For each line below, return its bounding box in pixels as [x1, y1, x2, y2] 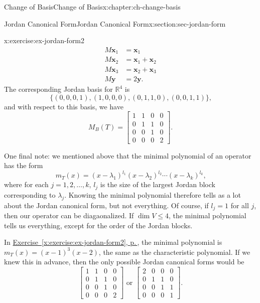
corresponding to [4, 189, 56, 200]
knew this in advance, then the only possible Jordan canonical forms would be [4, 256, 244, 267]
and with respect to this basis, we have [4, 101, 123, 111]
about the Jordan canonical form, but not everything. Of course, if [4, 200, 209, 210]
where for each [4, 179, 49, 190]
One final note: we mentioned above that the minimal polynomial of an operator [4, 150, 251, 161]
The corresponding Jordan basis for [4, 84, 113, 94]
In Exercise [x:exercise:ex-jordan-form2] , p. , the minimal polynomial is [4, 237, 222, 247]
